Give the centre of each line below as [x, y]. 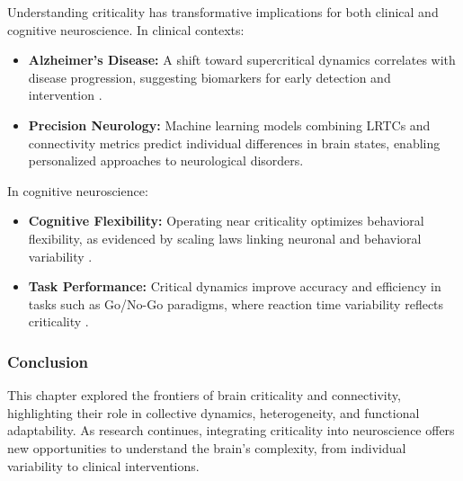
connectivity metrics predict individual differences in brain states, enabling [234, 143]
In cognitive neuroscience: [78, 190]
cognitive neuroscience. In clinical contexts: [126, 29]
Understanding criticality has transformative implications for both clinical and [223, 12]
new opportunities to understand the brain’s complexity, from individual [207, 447]
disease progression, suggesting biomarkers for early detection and [209, 77]
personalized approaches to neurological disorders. [166, 160]
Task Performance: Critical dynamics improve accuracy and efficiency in [235, 286]
